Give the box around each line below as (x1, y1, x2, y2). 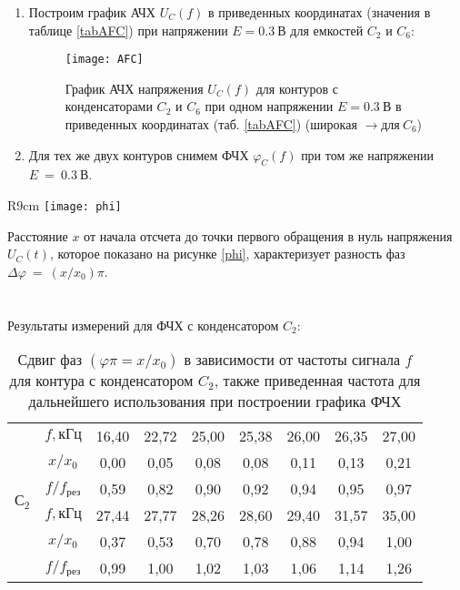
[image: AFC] (65, 53, 144, 66)
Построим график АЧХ (28, 3, 155, 21)
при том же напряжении (301, 145, 434, 164)
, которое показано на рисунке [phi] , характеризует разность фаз (49, 244, 405, 263)
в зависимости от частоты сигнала (184, 349, 401, 371)
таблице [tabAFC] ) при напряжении (28, 20, 228, 39)
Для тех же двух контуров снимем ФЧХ (28, 145, 249, 164)
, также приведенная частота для (214, 370, 421, 392)
